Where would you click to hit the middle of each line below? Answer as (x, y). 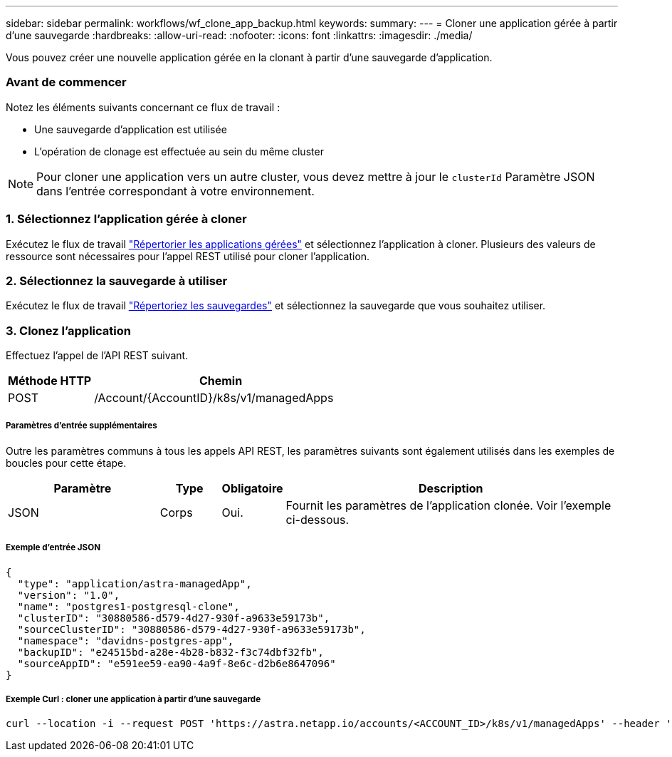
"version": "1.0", (69, 595)
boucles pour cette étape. (66, 463)
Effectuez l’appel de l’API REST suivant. (97, 355)
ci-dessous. (317, 519)
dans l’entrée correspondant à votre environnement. (175, 191)
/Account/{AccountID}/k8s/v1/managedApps (214, 398)
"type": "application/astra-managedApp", (135, 583)
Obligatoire (252, 488)
